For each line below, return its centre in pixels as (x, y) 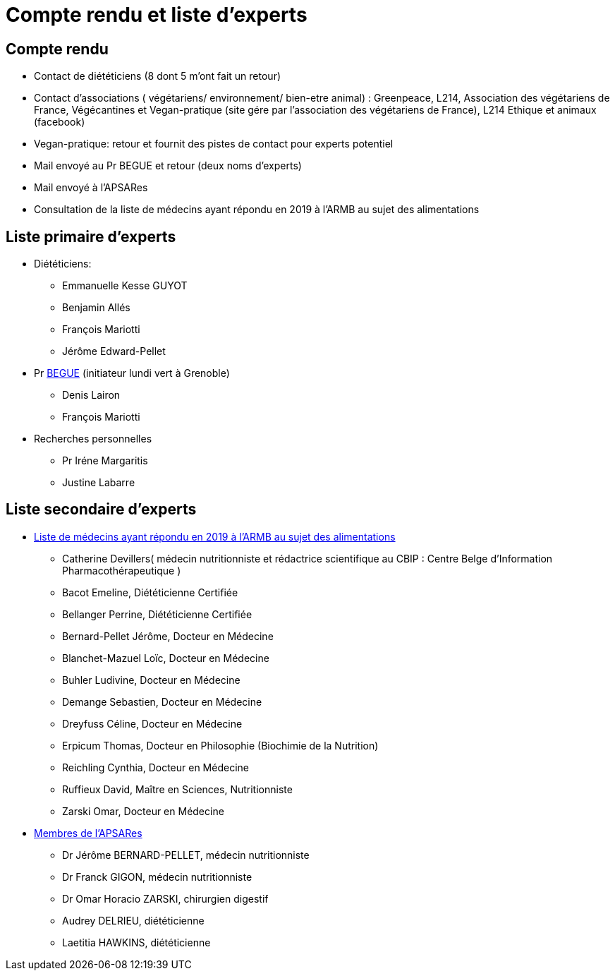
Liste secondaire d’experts (101, 510)
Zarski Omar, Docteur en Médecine (143, 811)
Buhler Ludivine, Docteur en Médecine (151, 680)
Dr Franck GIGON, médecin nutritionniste (157, 876)
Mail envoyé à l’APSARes (91, 188)
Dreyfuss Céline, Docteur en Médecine (152, 723)
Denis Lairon (91, 395)
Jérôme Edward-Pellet (114, 351)
